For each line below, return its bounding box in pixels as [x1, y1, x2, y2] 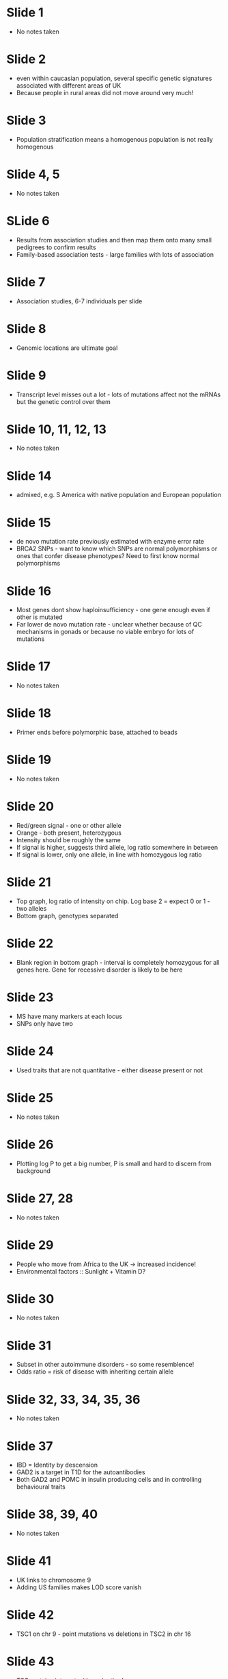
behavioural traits [16, 1482, 66, 1491]
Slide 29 [6, 1237, 54, 1252]
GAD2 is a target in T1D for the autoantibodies [16, 1468, 145, 1476]
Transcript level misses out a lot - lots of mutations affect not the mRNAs [16, 390, 221, 399]
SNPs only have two [16, 1019, 73, 1028]
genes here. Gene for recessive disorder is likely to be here [16, 965, 183, 974]
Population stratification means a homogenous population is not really [16, 135, 213, 143]
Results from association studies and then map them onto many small [16, 236, 212, 244]
